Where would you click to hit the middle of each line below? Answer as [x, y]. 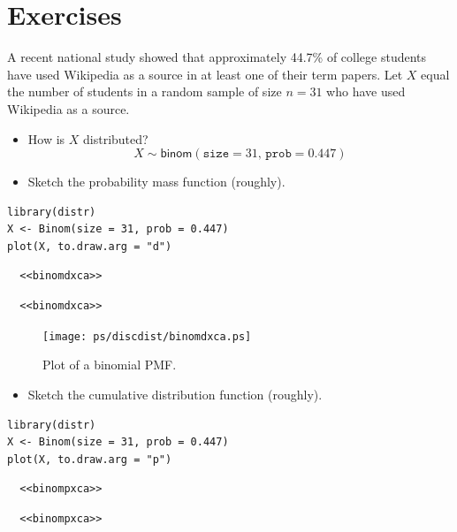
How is [46, 138]
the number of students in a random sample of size [145, 91]
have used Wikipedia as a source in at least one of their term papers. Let [205, 74]
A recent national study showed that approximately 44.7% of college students [217, 57]
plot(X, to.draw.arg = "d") [90, 246]
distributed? [116, 138]
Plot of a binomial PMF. [110, 365]
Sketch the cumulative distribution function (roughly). [175, 394]
